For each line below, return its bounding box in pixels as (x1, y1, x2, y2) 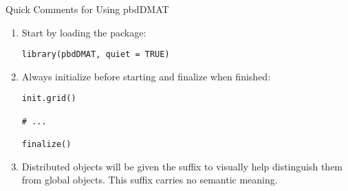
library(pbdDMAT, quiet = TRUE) (21, 49, 170, 60)
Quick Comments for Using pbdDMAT (6, 2, 169, 16)
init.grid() (21, 93, 76, 104)
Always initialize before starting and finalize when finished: (21, 69, 271, 83)
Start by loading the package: (21, 25, 146, 39)
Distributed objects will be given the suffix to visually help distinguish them (21, 159, 343, 173)
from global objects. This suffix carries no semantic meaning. (21, 172, 278, 187)
